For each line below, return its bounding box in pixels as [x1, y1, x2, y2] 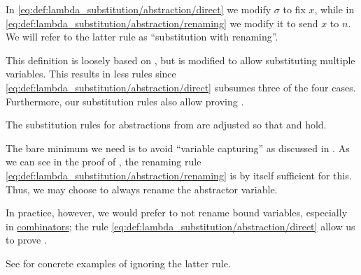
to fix [283, 2, 306, 16]
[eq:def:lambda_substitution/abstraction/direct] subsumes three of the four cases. [6, 80, 356, 94]
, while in [314, 2, 355, 16]
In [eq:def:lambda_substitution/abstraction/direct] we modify [6, 2, 271, 16]
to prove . [6, 232, 47, 247]
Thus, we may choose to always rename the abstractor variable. [6, 181, 278, 196]
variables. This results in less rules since [6, 66, 176, 81]
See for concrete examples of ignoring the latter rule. [6, 255, 231, 270]
